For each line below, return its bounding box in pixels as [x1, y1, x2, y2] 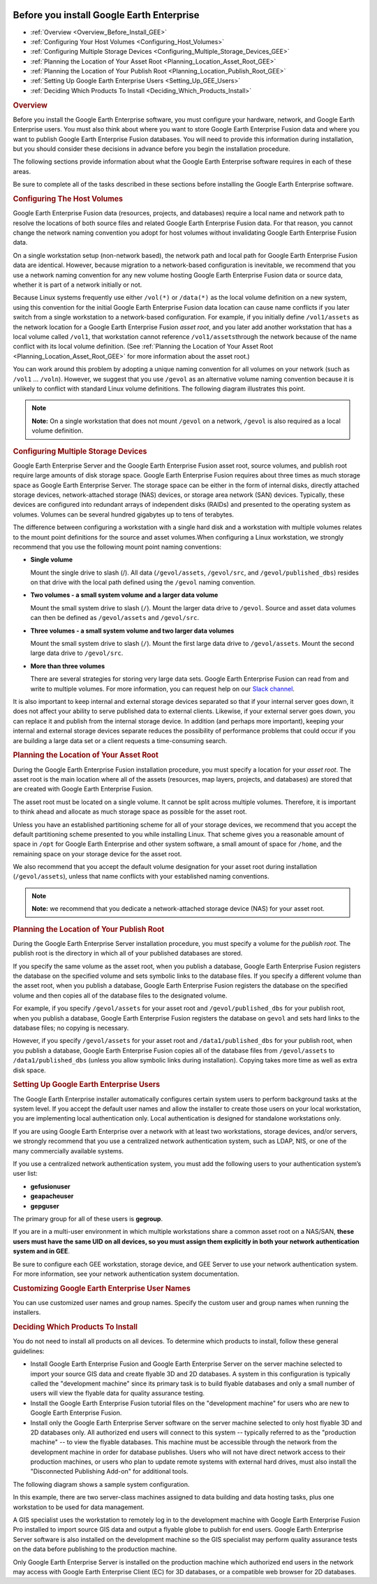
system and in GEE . [13, 1247, 70, 1255]
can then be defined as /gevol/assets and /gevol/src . [30, 614, 200, 622]
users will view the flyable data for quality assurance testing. [30, 1389, 205, 1397]
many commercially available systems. [13, 1146, 124, 1155]
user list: [13, 1169, 38, 1178]
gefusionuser [30, 1182, 71, 1190]
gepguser [30, 1202, 59, 1210]
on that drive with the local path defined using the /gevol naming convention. [30, 578, 256, 586]
